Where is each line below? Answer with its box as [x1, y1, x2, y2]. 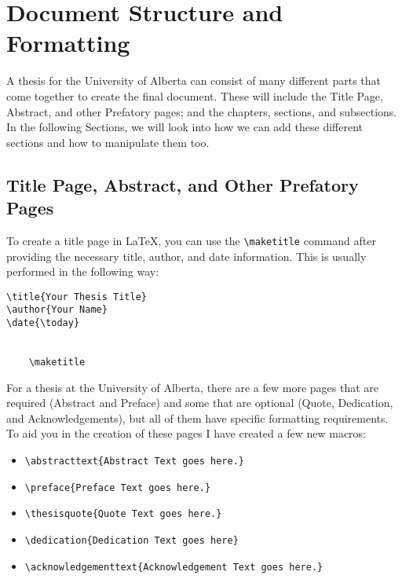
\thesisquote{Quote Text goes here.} [24, 508, 222, 520]
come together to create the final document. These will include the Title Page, [6, 87, 383, 104]
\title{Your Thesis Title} [6, 291, 147, 302]
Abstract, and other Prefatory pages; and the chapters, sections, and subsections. [6, 103, 397, 119]
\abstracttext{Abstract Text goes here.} [24, 456, 244, 467]
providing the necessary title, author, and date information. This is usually [6, 247, 367, 264]
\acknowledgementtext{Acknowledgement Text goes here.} [24, 561, 323, 573]
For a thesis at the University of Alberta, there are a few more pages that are [6, 379, 379, 395]
